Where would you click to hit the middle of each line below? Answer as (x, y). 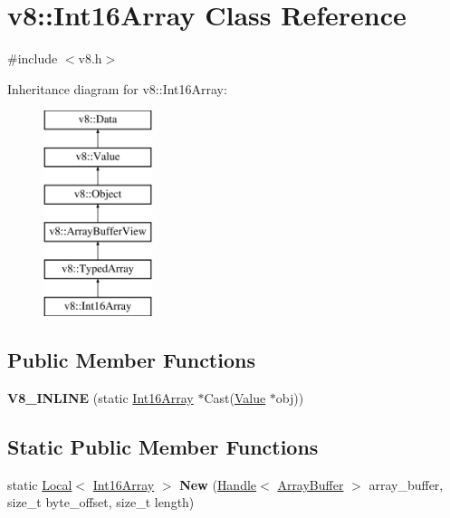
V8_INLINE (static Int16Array (101, 397)
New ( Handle (218, 484)
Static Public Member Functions (163, 446)
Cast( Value (235, 397)
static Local (40, 484)
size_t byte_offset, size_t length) (101, 502)
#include (33, 58)
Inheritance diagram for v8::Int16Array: (117, 88)
